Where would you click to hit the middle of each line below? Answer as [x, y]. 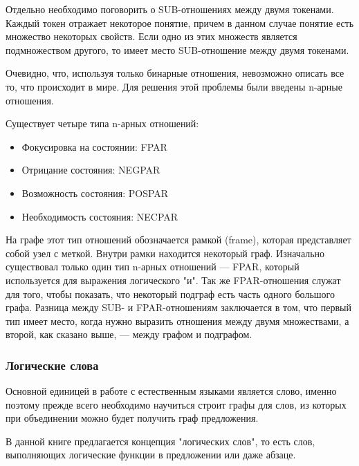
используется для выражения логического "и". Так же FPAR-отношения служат [173, 280]
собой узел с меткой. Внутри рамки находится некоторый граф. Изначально [165, 253]
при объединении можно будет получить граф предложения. [132, 418]
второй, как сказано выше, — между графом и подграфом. [129, 334]
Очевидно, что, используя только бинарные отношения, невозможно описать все [175, 73]
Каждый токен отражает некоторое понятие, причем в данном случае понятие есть [180, 22]
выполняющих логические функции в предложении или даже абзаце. [151, 455]
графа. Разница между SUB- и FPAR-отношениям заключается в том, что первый [178, 307]
